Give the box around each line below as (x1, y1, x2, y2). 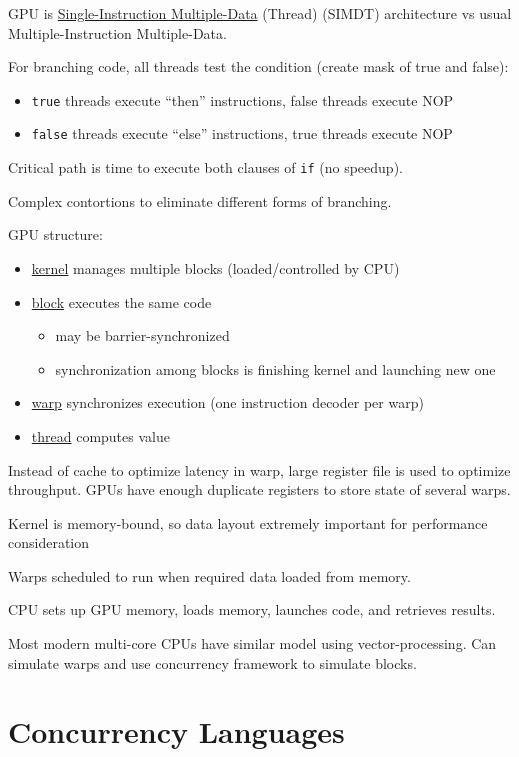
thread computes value (31, 425, 170, 446)
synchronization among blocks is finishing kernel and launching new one (55, 358, 496, 379)
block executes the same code (31, 291, 212, 312)
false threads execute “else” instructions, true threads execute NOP (31, 123, 453, 144)
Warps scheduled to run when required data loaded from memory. (8, 565, 411, 586)
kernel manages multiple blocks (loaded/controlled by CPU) (31, 257, 400, 278)
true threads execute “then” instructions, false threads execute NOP (31, 89, 454, 110)
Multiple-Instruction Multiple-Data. (8, 22, 227, 43)
